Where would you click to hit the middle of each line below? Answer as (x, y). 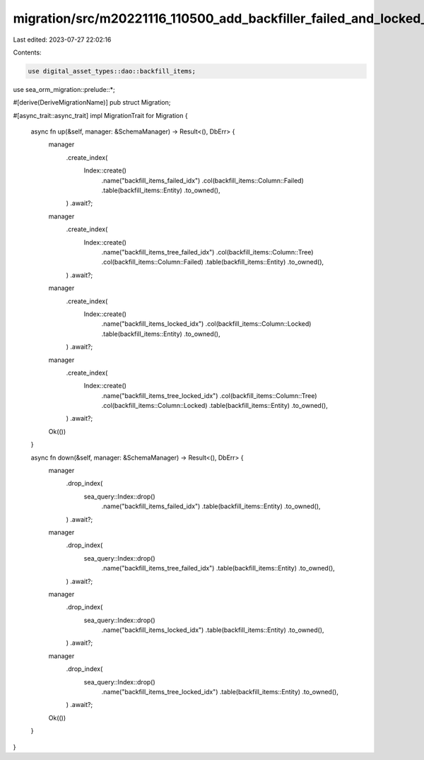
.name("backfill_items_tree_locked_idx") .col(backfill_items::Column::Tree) (209, 395)
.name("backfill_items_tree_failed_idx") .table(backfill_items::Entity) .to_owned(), (218, 568)
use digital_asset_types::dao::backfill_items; (112, 71)
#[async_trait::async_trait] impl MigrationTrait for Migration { (100, 115)
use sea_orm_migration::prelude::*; (64, 89)
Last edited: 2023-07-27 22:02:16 (62, 40)
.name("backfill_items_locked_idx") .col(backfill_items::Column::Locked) (206, 324)
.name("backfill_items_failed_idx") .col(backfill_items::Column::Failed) (202, 180)
